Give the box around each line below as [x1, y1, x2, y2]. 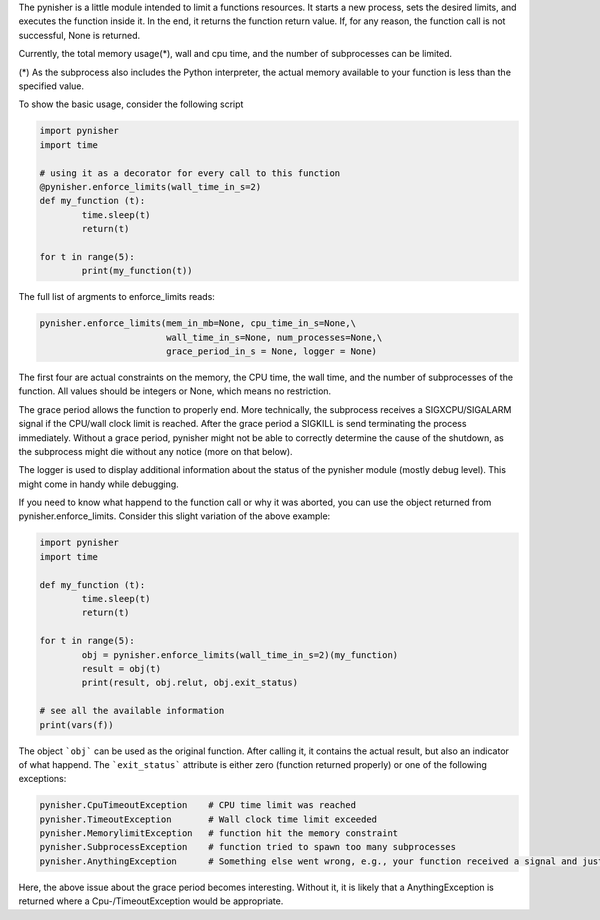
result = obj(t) [81, 663, 162, 674]
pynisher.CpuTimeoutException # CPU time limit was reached [39, 800, 357, 811]
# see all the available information [39, 705, 225, 717]
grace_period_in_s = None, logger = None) [165, 345, 378, 357]
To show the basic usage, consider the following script [18, 98, 244, 110]
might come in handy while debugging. [18, 478, 179, 490]
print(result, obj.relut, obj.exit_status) [81, 677, 299, 689]
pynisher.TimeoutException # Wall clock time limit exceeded [39, 813, 378, 825]
